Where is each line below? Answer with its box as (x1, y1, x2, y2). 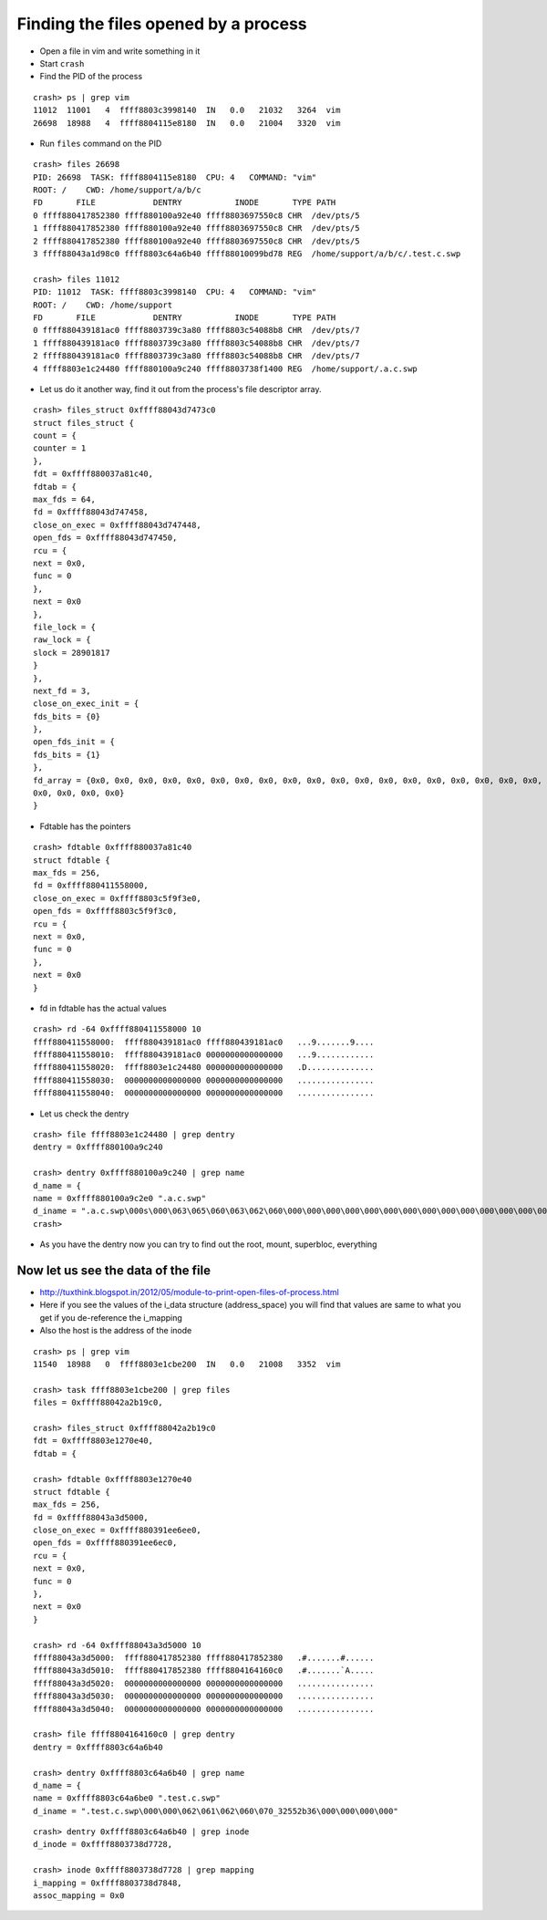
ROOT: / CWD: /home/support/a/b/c (33, 185, 202, 195)
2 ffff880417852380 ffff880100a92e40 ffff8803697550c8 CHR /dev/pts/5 (33, 235, 360, 246)
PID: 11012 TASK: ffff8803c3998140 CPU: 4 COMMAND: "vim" (33, 287, 317, 297)
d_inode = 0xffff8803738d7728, (33, 1839, 173, 1850)
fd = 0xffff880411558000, (33, 880, 150, 891)
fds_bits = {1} (33, 749, 101, 760)
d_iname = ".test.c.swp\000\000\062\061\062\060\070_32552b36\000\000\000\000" (33, 1806, 398, 1816)
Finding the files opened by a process (16, 14, 307, 34)
